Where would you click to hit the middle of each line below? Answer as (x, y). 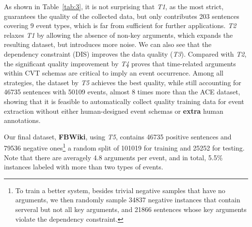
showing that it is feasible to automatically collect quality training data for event (124, 101)
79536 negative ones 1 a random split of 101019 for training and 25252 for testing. (124, 147)
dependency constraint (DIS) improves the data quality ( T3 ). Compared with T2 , (125, 53)
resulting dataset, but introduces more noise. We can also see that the (108, 44)
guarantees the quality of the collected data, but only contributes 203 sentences (122, 16)
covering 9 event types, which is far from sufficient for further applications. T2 (120, 25)
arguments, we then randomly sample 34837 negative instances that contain (128, 200)
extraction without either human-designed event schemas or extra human (114, 111)
